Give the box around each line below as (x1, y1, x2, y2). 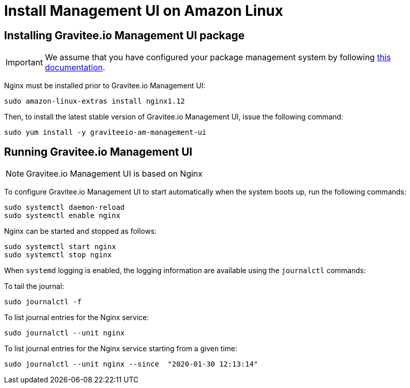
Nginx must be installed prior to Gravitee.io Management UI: (4, 81, 206, 90)
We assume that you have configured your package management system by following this (44, 52, 391, 63)
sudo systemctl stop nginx (4, 251, 112, 259)
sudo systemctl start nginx (4, 243, 116, 251)
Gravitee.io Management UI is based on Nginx (26, 168, 203, 179)
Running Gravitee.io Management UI (4, 145, 192, 158)
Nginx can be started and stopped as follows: (4, 227, 157, 236)
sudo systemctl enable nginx (4, 211, 120, 220)
